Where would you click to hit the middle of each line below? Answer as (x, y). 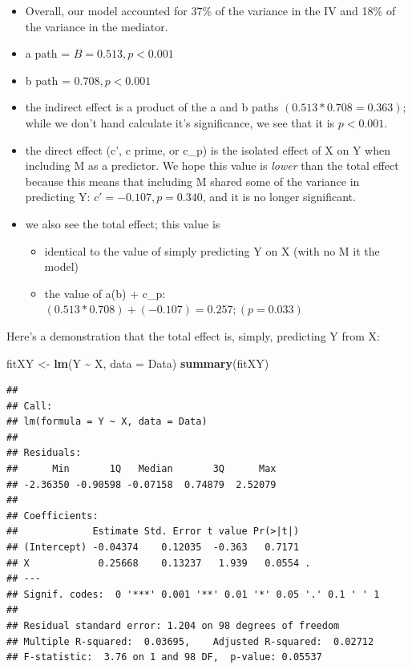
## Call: (30, 406)
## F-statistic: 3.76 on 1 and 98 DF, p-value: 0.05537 (164, 657)
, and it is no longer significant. (279, 197)
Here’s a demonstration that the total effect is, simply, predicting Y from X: (193, 335)
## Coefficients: (53, 516)
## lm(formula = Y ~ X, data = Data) (107, 422)
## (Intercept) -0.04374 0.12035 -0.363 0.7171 (153, 548)
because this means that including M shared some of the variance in (192, 181)
